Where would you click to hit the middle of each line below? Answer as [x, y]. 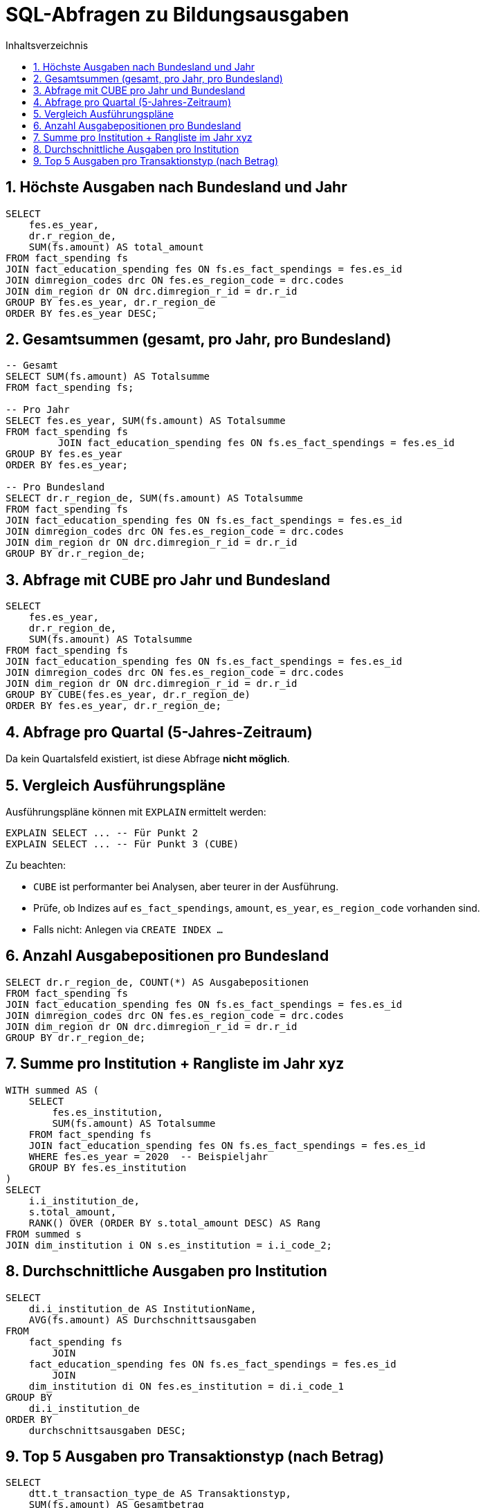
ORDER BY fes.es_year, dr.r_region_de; [113, 706]
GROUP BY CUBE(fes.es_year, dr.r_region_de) [128, 695]
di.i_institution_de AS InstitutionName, [143, 1308]
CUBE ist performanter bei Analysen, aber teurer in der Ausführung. [186, 886]
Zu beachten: [36, 865]
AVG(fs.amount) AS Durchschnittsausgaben [143, 1319]
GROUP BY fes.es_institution [108, 1167]
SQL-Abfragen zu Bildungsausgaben [177, 15]
